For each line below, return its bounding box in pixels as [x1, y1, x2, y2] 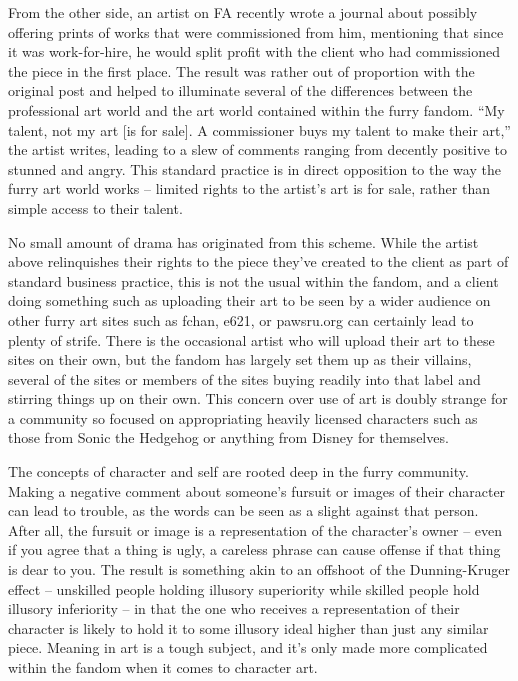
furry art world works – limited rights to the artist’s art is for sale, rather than [8, 178, 490, 199]
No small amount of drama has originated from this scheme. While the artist [8, 231, 479, 252]
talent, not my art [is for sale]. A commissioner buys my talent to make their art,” [8, 119, 511, 140]
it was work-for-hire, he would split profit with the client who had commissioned [8, 41, 501, 62]
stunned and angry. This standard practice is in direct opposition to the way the [8, 158, 501, 179]
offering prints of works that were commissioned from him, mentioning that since [8, 21, 504, 42]
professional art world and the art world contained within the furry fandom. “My [8, 99, 505, 120]
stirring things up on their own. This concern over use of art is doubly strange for [8, 388, 508, 409]
